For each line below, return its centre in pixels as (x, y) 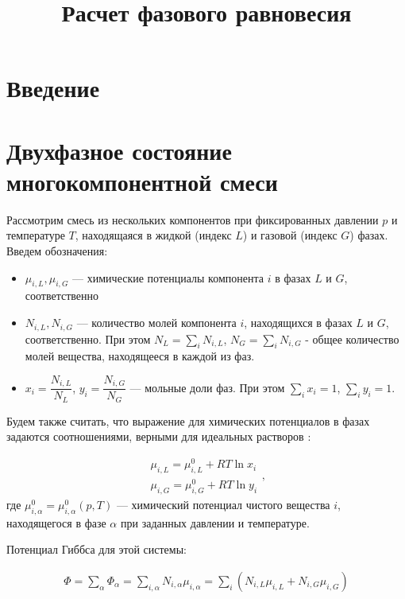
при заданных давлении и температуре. (215, 522)
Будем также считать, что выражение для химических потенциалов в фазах (188, 420)
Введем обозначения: (57, 251)
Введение (53, 88)
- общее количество (352, 338)
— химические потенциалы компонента (168, 277)
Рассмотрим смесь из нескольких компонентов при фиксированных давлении (193, 219)
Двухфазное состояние (119, 150)
